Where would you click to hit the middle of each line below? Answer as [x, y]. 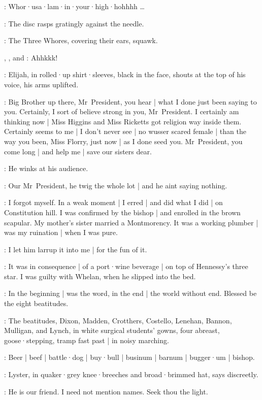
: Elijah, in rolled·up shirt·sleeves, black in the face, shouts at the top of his [125, 74]
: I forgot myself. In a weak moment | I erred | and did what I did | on [113, 202]
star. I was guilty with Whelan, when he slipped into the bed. [100, 276]
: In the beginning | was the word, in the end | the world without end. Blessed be [130, 293]
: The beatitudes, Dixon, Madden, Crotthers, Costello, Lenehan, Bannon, [118, 320]
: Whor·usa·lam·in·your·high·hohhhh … [74, 6]
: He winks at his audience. [46, 168]
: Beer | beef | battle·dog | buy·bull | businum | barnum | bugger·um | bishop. [129, 357]
